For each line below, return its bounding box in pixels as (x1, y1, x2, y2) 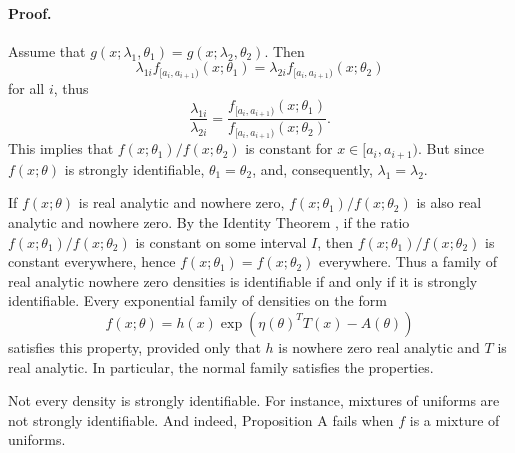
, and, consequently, (252, 158, 373, 179)
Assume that (8, 40, 86, 61)
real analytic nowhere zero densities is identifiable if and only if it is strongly (8, 270, 478, 291)
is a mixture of (409, 409, 500, 430)
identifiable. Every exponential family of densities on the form (8, 290, 387, 311)
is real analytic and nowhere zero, (78, 192, 285, 213)
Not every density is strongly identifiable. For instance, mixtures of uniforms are (8, 390, 500, 411)
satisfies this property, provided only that (8, 336, 261, 357)
